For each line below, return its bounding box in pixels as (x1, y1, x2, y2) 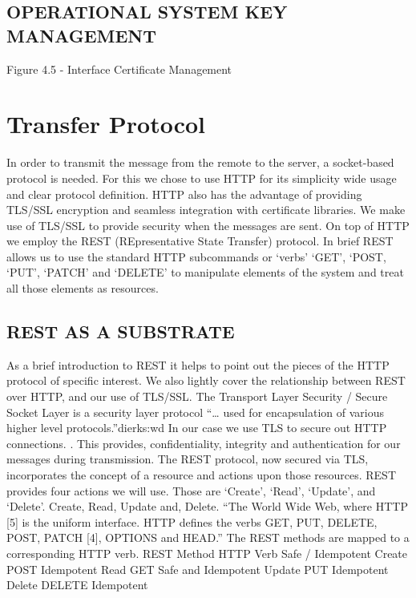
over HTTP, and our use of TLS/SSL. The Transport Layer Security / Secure (6, 388, 388, 405)
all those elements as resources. (6, 280, 159, 297)
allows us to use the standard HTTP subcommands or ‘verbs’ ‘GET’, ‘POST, (6, 248, 386, 265)
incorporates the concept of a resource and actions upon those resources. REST (6, 467, 397, 483)
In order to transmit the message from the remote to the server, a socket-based (6, 154, 394, 171)
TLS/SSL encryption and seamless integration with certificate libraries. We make (6, 201, 406, 218)
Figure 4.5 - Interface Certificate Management (6, 60, 232, 77)
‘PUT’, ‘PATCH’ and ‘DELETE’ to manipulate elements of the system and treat (6, 264, 404, 281)
